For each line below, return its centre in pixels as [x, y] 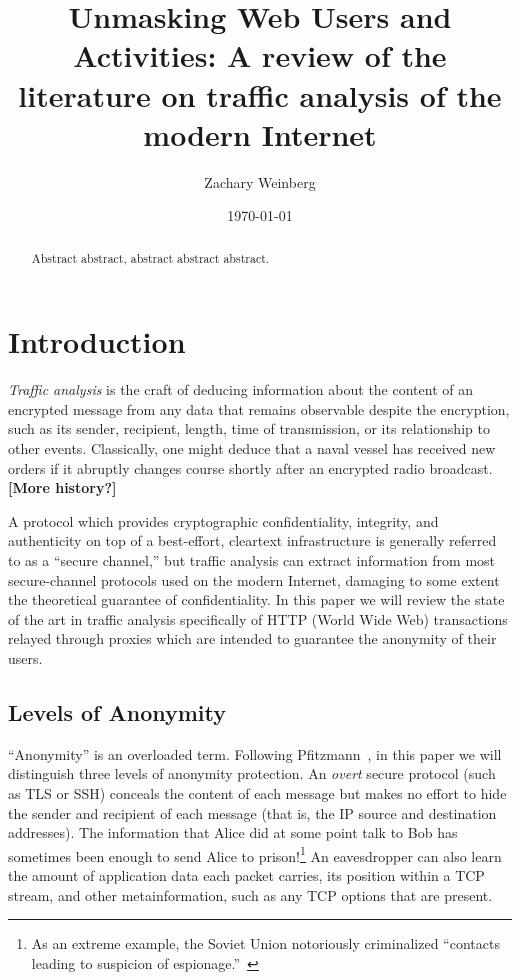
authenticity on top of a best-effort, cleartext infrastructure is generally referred [252, 540]
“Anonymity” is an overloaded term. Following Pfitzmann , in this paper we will [255, 753]
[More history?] [62, 487]
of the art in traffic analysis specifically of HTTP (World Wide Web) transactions [258, 618]
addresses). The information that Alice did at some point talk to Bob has [233, 832]
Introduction [97, 341]
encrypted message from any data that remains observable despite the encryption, [259, 408]
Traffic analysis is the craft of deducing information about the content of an [240, 389]
